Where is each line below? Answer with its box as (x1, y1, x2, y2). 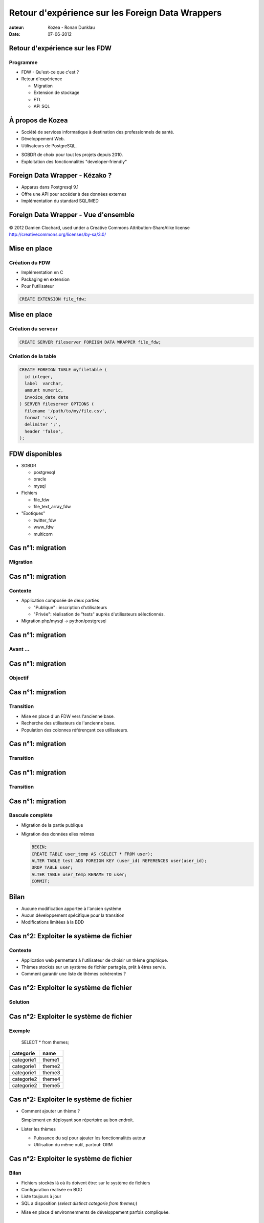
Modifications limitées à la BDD (21, 919, 84, 925)
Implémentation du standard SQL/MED (21, 198, 99, 204)
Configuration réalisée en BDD (21, 1186, 83, 1192)
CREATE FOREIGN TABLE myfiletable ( (19, 367, 108, 373)
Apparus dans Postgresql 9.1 (21, 184, 79, 190)
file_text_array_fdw (33, 503, 71, 509)
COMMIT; (31, 879, 50, 884)
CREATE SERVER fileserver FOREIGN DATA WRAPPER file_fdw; (19, 340, 161, 345)
